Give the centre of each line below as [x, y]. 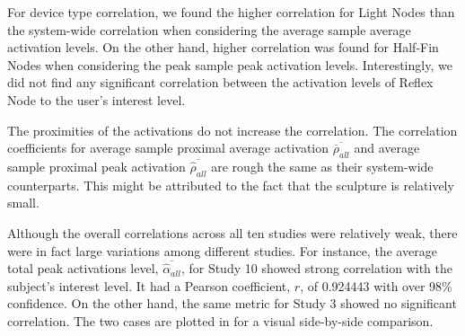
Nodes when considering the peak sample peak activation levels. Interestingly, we [230, 64]
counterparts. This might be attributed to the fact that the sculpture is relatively [231, 185]
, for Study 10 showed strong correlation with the [317, 268]
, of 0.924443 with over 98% [376, 285]
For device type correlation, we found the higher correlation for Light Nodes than [231, 12]
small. [23, 203]
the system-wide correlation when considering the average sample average [209, 29]
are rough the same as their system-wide [322, 166]
